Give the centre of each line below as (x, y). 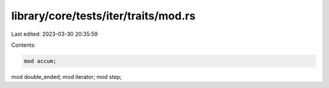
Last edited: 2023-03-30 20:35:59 (55, 34)
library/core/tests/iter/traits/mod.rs (104, 16)
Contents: (23, 45)
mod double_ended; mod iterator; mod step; (66, 76)
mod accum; (40, 61)
